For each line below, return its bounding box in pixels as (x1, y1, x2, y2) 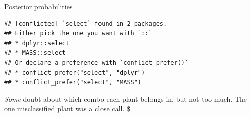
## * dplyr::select (4, 39, 69, 47)
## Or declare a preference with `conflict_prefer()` (4, 59, 189, 66)
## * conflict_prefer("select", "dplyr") (4, 69, 145, 76)
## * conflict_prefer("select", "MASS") (4, 79, 142, 86)
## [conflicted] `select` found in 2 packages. (4, 20, 167, 27)
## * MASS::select (4, 49, 66, 57)
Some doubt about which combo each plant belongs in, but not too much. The (4, 93, 247, 104)
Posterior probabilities (4, 1, 73, 11)
